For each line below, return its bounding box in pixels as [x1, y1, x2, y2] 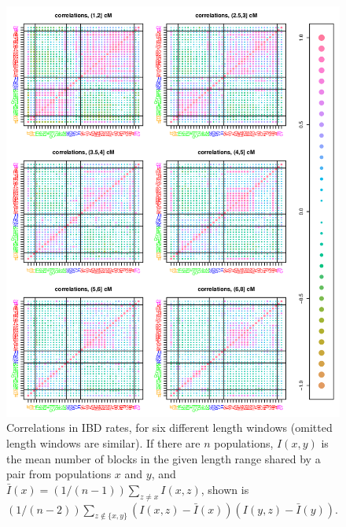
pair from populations [6, 466, 112, 482]
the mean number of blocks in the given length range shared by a [6, 450, 321, 466]
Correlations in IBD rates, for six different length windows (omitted [6, 419, 333, 436]
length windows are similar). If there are [6, 435, 201, 451]
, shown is [201, 481, 249, 497]
